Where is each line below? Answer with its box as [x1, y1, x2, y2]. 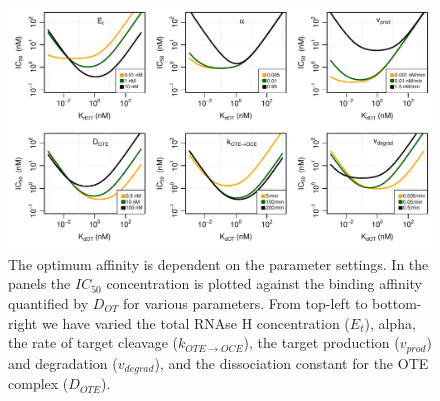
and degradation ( [8, 352, 118, 373]
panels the [8, 273, 71, 294]
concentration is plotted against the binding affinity [106, 273, 423, 294]
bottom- [372, 293, 422, 313]
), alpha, [364, 312, 416, 333]
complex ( [8, 373, 69, 394]
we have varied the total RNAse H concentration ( [41, 312, 350, 333]
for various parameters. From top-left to [123, 293, 368, 313]
